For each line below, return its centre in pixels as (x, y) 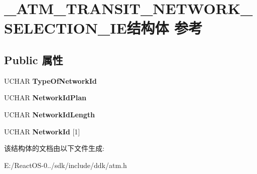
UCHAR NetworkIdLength (50, 114)
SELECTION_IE (66, 28)
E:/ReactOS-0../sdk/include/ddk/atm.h (66, 165)
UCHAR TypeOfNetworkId (50, 80)
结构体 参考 (165, 28)
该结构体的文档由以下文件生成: (54, 148)
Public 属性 (34, 59)
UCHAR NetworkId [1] (42, 131)
